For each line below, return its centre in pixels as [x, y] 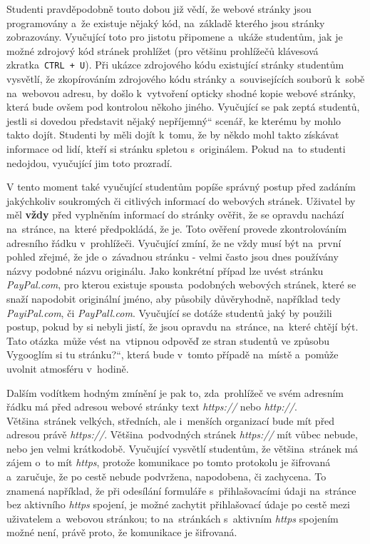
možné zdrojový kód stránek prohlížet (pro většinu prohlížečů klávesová [163, 50]
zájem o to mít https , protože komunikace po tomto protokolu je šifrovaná [169, 462]
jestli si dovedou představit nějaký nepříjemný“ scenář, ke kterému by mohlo [174, 120]
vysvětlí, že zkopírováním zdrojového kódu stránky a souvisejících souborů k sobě [186, 79]
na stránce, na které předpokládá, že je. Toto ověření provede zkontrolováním [177, 228]
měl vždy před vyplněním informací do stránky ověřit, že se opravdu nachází [175, 215]
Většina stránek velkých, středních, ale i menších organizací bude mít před [171, 420]
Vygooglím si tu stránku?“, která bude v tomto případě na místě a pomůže [173, 354]
